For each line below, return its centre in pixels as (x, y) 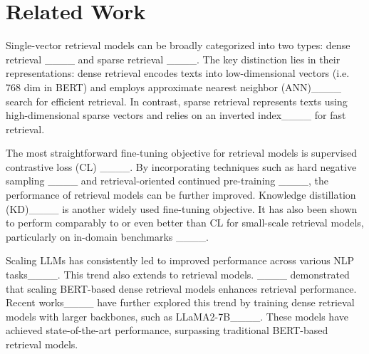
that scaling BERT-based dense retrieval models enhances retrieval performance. (181, 288)
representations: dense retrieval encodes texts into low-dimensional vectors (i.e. (178, 73)
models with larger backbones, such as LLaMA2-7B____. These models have (177, 316)
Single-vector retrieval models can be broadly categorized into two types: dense (178, 45)
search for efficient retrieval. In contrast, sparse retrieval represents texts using (177, 101)
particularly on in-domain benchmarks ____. (107, 236)
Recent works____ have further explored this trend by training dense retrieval (180, 302)
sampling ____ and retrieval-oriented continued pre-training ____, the (167, 181)
